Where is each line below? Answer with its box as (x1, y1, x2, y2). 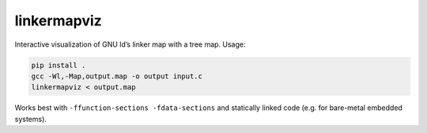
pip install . (31, 60, 86, 70)
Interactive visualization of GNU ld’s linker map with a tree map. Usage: (14, 40, 246, 49)
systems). (14, 114, 47, 123)
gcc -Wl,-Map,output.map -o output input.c (31, 71, 203, 81)
